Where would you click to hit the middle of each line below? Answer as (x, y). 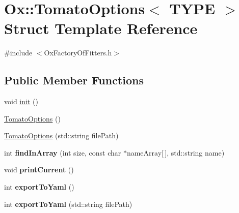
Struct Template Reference (101, 28)
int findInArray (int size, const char (63, 152)
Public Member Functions (74, 80)
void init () (21, 101)
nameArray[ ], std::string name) (176, 152)
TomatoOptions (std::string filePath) (61, 135)
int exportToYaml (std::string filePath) (68, 204)
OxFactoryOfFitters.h (78, 53)
